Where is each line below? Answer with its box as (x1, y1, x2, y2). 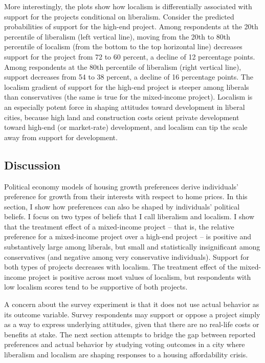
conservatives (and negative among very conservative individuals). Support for (4, 251, 249, 262)
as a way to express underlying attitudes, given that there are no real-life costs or (4, 319, 259, 330)
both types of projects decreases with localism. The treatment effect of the (4, 261, 237, 272)
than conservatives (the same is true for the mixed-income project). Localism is (4, 91, 253, 102)
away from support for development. (4, 131, 118, 142)
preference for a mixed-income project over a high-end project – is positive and (4, 231, 251, 242)
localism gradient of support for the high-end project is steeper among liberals (4, 81, 249, 92)
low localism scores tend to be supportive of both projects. (4, 281, 188, 292)
